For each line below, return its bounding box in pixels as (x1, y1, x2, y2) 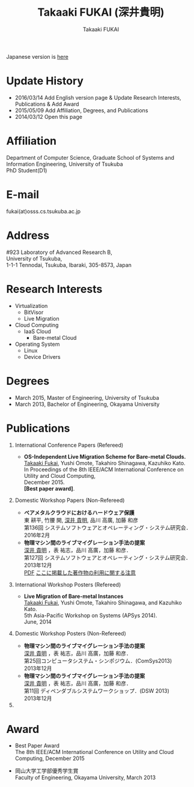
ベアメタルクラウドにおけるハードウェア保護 (23, 508, 135, 516)
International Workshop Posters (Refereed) (14, 580, 121, 588)
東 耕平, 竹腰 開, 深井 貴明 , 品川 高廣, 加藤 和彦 (23, 516, 139, 523)
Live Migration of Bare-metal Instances (23, 593, 124, 600)
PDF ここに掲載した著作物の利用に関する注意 (23, 568, 136, 576)
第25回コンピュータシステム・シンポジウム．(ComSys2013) (23, 657, 172, 664)
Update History (6, 74, 84, 88)
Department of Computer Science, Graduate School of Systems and (6, 154, 174, 161)
